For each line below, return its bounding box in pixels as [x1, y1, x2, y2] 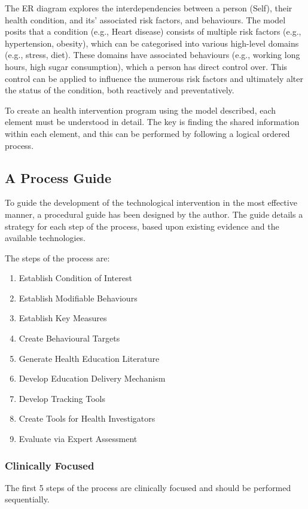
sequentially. [5, 493, 50, 505]
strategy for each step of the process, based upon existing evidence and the [5, 220, 279, 232]
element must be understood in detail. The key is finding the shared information [5, 115, 300, 128]
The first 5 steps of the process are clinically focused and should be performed [5, 481, 291, 493]
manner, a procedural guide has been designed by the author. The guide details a [5, 208, 303, 220]
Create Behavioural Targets [19, 332, 120, 345]
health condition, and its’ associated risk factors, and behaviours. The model [5, 13, 286, 26]
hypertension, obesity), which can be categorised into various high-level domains [5, 36, 299, 49]
